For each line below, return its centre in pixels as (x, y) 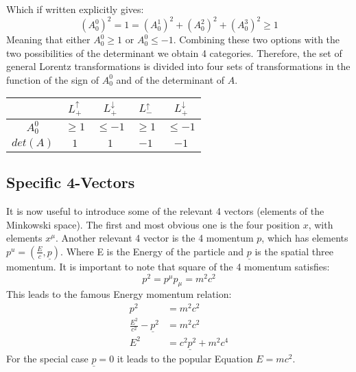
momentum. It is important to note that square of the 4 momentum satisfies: (168, 266)
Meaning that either (48, 39)
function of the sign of (53, 79)
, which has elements (305, 238)
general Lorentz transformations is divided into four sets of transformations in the (178, 66)
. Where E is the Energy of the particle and (152, 251)
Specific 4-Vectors (71, 182)
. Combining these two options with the (257, 39)
